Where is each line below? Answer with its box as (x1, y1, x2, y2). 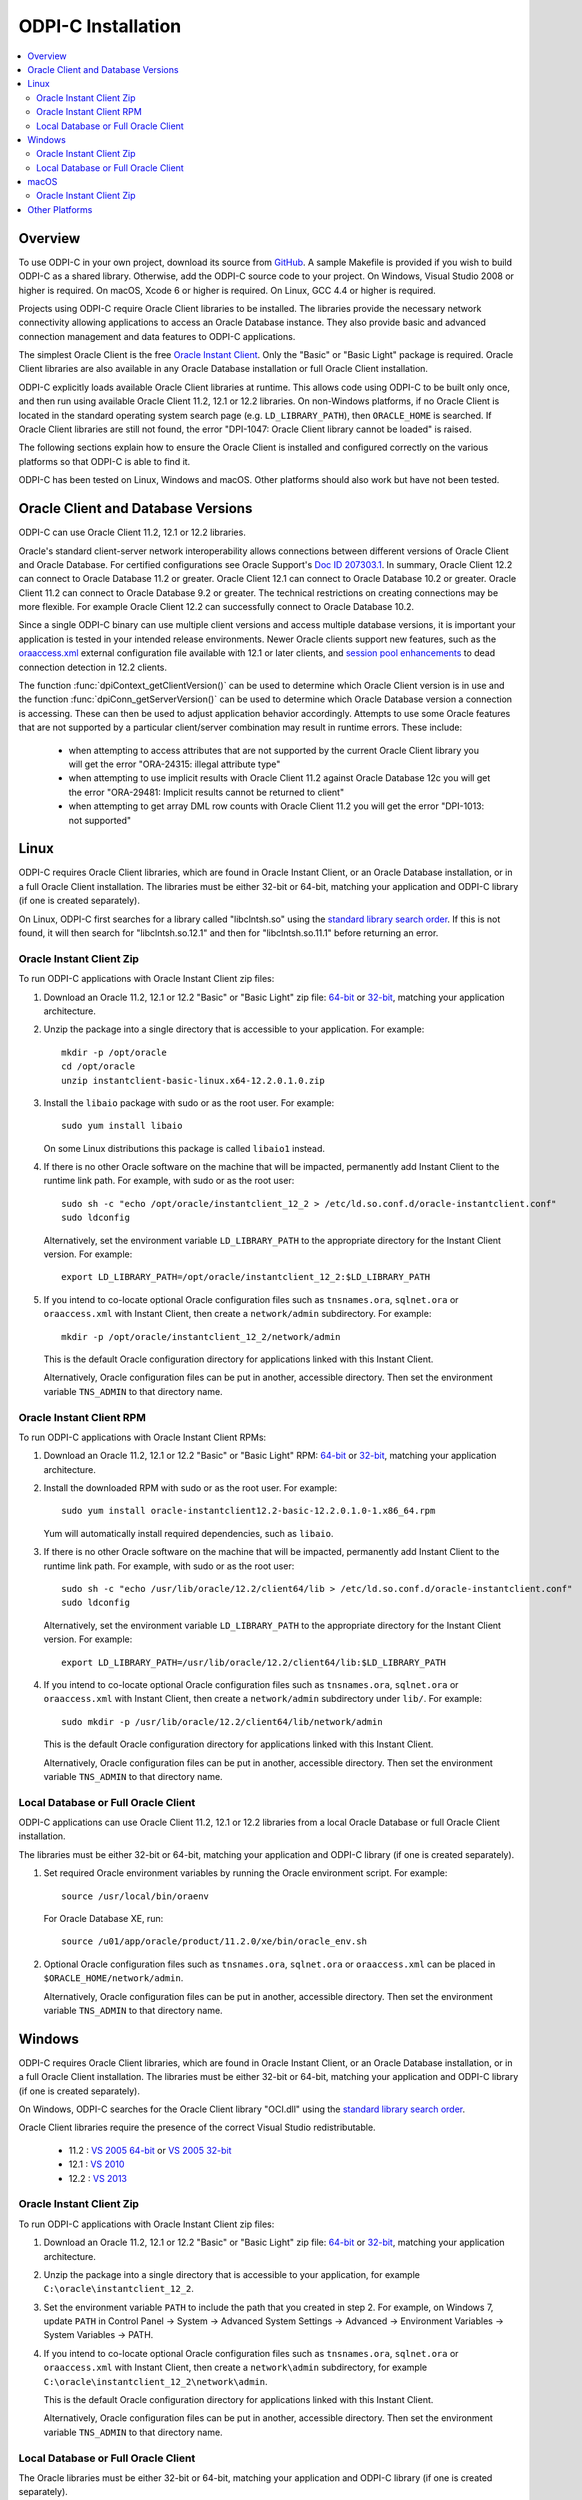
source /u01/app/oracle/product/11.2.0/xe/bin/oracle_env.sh (61, 1936, 367, 1947)
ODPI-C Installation (18, 15, 182, 37)
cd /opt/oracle (61, 1061, 136, 1072)
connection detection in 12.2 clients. (18, 661, 168, 673)
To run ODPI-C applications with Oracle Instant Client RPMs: (18, 1431, 267, 1443)
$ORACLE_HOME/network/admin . (43, 1972, 184, 1984)
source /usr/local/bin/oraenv (61, 1890, 210, 1902)
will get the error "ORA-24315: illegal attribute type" (68, 758, 281, 770)
